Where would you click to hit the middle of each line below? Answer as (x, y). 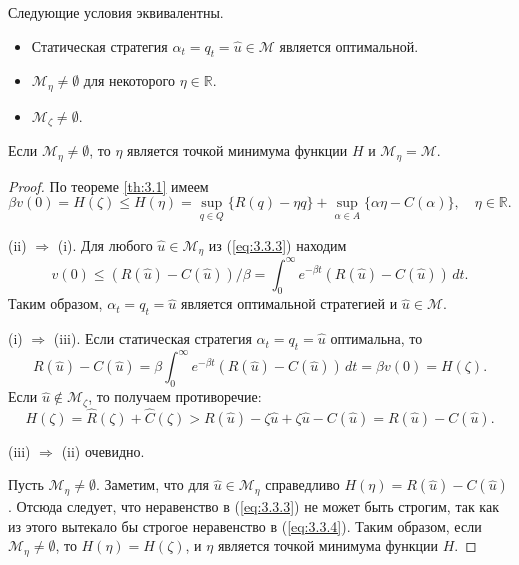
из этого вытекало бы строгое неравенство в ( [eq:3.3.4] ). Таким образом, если (245, 525)
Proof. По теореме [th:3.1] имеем (108, 185)
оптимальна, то (376, 338)
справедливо (302, 484)
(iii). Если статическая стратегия (152, 338)
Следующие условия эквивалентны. (116, 12)
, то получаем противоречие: (175, 396)
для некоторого (129, 80)
